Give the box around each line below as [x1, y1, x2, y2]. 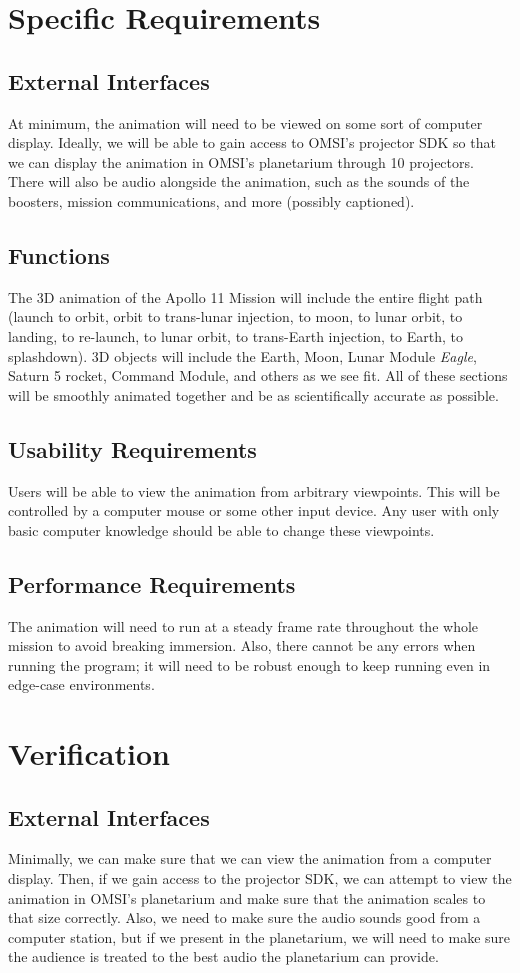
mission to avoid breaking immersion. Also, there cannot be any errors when [8, 635, 476, 656]
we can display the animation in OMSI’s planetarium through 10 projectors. [8, 151, 474, 172]
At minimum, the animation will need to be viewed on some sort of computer [8, 112, 483, 133]
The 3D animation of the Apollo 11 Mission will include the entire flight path [8, 286, 483, 307]
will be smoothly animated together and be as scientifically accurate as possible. [8, 384, 499, 405]
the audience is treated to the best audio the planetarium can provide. [8, 946, 439, 967]
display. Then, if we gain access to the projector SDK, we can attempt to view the [8, 868, 512, 889]
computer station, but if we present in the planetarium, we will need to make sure [8, 926, 511, 947]
